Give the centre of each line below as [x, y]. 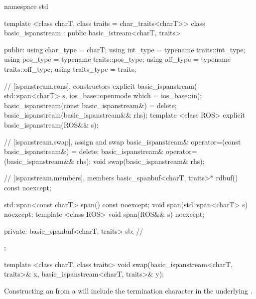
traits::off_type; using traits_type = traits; [70, 69]
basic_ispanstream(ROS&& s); [51, 124]
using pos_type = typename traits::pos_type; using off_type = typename [118, 59]
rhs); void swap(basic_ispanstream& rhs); [141, 161]
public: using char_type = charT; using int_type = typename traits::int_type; [125, 49]
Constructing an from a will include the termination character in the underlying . [128, 291]
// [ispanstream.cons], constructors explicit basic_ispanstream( [101, 85]
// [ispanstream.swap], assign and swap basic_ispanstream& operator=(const [123, 141]
